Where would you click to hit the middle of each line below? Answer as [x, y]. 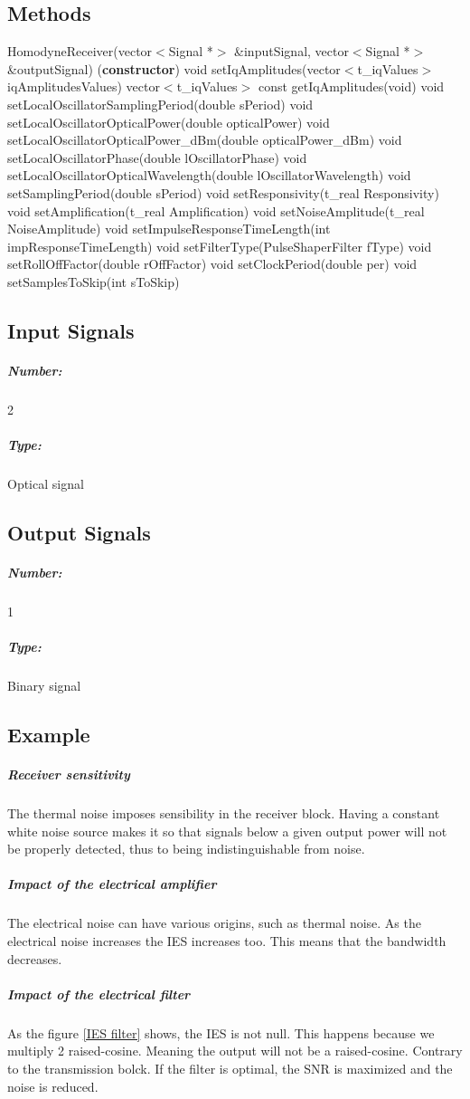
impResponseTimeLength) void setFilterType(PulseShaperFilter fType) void [220, 246]
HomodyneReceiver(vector [80, 51]
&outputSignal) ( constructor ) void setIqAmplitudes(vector [174, 68]
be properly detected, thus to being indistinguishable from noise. [186, 849]
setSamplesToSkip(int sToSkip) [94, 281]
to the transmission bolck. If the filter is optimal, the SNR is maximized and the [230, 1068]
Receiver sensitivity [69, 774]
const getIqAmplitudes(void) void [351, 86]
